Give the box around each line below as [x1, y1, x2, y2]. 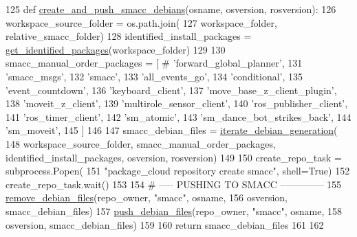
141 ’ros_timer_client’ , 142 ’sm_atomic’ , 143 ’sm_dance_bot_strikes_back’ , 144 [6, 109, 351, 124]
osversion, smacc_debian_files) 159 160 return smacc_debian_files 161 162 [6, 217, 324, 232]
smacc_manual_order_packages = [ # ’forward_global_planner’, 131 [6, 56, 303, 70]
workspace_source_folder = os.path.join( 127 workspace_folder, [6, 15, 277, 30]
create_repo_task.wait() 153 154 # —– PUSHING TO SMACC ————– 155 [6, 177, 342, 191]
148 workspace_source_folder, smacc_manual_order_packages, [6, 136, 276, 150]
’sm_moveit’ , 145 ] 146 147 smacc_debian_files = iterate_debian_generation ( [6, 123, 338, 137]
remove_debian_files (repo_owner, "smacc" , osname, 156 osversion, [6, 190, 288, 205]
